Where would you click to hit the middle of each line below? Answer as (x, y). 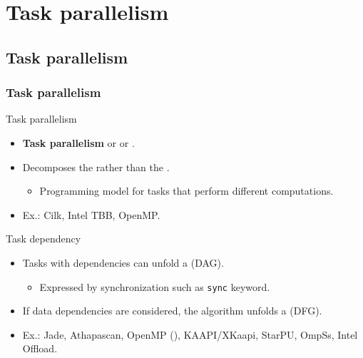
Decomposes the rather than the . (96, 167)
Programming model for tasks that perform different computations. (186, 191)
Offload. (40, 348)
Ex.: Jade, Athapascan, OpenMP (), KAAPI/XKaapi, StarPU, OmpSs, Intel (190, 334)
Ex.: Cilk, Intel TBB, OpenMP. (91, 214)
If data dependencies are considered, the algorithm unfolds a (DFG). (172, 311)
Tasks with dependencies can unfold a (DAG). (123, 262)
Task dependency (44, 239)
